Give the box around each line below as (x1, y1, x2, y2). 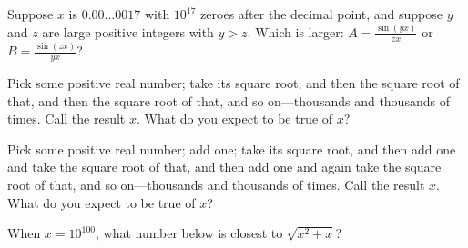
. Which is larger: (247, 22, 344, 41)
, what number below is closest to (96, 223, 283, 243)
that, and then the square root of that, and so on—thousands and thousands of (7, 91, 450, 110)
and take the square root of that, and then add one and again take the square (7, 157, 442, 176)
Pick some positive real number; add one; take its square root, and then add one (7, 139, 456, 158)
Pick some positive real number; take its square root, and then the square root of (7, 74, 460, 92)
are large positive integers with (42, 22, 214, 41)
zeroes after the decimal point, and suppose (200, 5, 443, 23)
